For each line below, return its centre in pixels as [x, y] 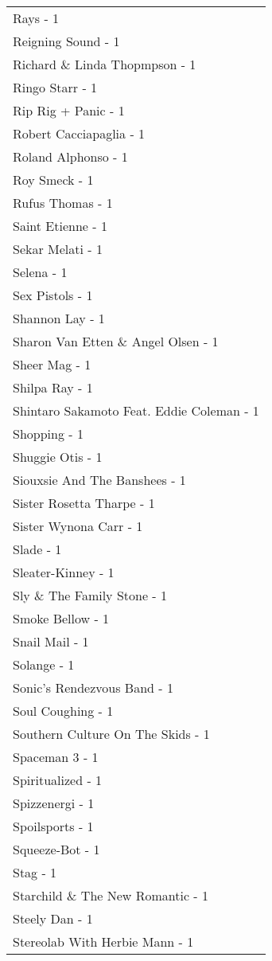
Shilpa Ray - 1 [53, 387]
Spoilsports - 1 [53, 826]
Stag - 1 [35, 872]
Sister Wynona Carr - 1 [78, 526]
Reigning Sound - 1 [66, 41]
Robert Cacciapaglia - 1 [79, 133]
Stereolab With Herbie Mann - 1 [103, 941]
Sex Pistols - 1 [53, 295]
